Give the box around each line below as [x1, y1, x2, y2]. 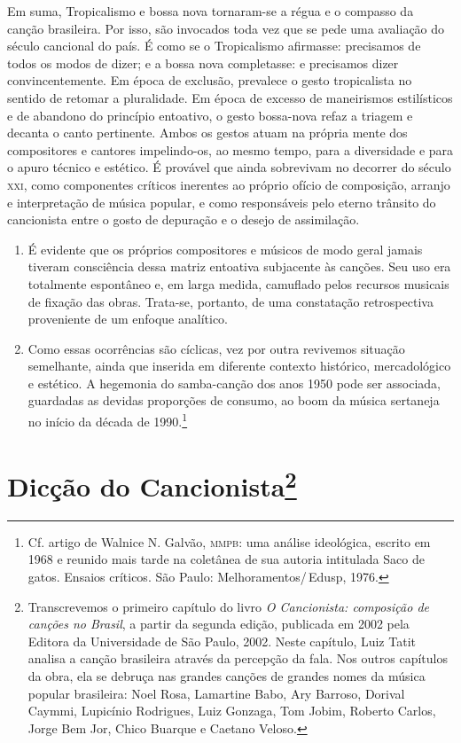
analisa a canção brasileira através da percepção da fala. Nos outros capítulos [27, 649, 448, 668]
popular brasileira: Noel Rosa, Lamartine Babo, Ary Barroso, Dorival [27, 684, 405, 702]
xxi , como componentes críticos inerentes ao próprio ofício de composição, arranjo [7, 175, 450, 193]
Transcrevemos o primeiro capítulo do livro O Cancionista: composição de [27, 597, 429, 615]
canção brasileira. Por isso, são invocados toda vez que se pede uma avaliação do [7, 19, 445, 37]
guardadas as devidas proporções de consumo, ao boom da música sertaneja [27, 391, 440, 410]
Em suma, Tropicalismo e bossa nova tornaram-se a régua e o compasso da [7, 2, 414, 20]
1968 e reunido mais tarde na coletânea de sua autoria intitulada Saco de [27, 550, 425, 568]
